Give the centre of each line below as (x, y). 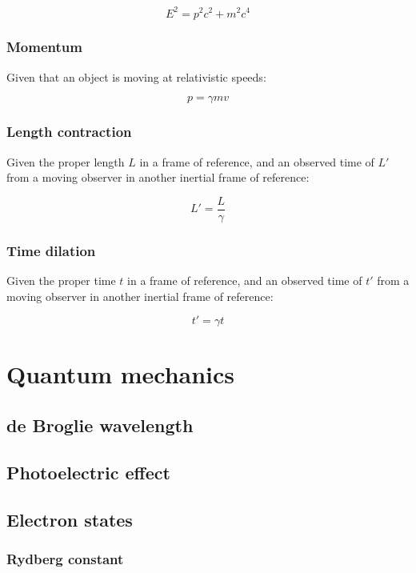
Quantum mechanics (121, 374)
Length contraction (69, 132)
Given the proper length (66, 161)
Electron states (70, 519)
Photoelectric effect (88, 472)
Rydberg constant (65, 558)
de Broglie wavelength (100, 425)
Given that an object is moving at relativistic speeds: (136, 76)
